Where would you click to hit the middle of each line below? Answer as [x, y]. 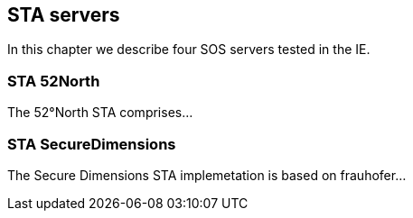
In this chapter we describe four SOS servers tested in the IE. [189, 50]
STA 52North [54, 81]
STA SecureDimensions [92, 144]
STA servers [64, 15]
